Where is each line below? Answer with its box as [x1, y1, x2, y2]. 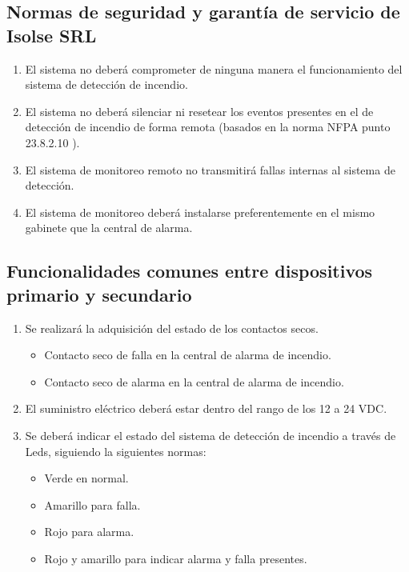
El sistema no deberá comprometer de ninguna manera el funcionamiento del [25, 60, 403, 77]
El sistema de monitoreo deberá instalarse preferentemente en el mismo [25, 203, 375, 220]
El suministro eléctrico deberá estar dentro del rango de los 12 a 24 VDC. [25, 400, 387, 417]
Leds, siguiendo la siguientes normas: [25, 442, 207, 459]
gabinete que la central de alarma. [25, 219, 193, 236]
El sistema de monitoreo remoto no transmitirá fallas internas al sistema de [25, 161, 395, 178]
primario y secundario [6, 282, 192, 306]
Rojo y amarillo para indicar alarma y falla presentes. [44, 550, 307, 566]
